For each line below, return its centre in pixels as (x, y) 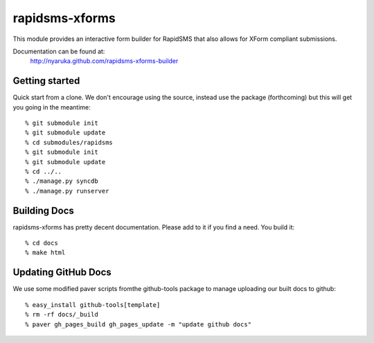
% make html (45, 253)
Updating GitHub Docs (62, 273)
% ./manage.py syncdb (62, 181)
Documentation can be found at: (59, 51)
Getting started (46, 81)
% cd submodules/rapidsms (69, 142)
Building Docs (43, 210)
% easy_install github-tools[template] (93, 305)
